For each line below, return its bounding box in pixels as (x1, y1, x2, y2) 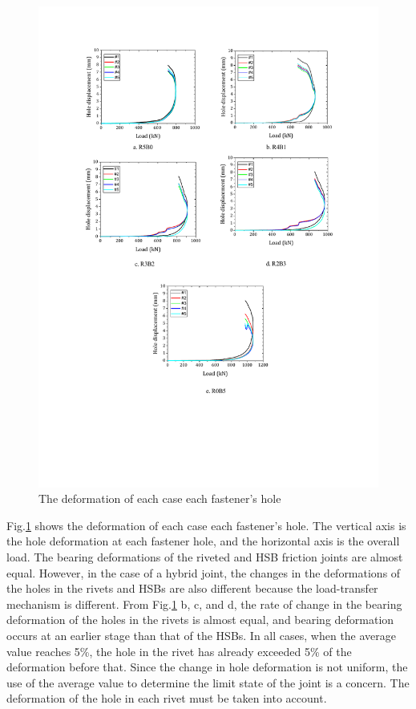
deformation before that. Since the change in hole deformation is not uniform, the (6, 658, 408, 675)
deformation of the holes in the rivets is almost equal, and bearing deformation (6, 611, 394, 628)
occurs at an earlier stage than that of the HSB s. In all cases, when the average (6, 627, 397, 644)
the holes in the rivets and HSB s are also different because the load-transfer (6, 580, 378, 597)
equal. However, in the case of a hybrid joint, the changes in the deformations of (6, 564, 401, 581)
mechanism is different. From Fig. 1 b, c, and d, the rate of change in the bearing (6, 595, 402, 612)
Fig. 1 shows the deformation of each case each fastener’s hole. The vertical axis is (6, 517, 406, 533)
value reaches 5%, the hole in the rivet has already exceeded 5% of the (6, 642, 352, 659)
